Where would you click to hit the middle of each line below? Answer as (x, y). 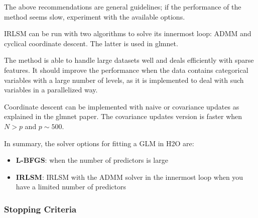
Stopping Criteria (40, 209)
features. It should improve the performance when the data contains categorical (126, 70)
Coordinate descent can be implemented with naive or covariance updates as (122, 106)
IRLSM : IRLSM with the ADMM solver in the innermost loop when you (130, 177)
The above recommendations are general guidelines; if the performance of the (123, 7)
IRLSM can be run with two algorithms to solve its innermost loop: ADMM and (128, 33)
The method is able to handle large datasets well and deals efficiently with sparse (129, 60)
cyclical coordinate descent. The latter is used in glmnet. (91, 43)
